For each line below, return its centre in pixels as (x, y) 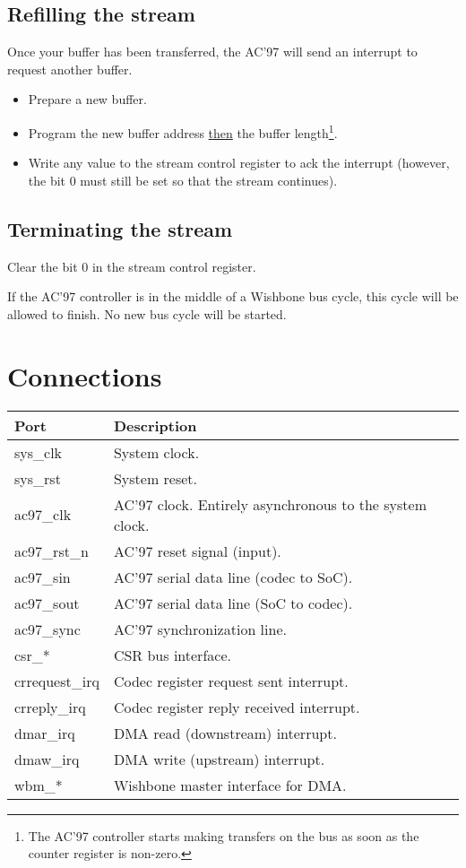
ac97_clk (43, 515)
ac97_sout (47, 603)
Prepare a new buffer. (87, 99)
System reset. (155, 478)
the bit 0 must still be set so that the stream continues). (183, 180)
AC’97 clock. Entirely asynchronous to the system (270, 504)
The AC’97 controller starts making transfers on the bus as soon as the (224, 835)
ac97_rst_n (52, 551)
